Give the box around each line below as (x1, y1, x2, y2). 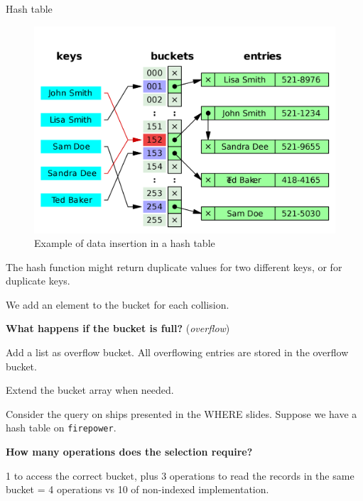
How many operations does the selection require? (6, 444, 253, 459)
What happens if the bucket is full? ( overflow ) (6, 321, 230, 336)
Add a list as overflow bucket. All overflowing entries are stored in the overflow (6, 345, 349, 360)
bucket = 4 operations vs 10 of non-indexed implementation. (6, 482, 269, 497)
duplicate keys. (6, 273, 70, 288)
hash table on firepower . (6, 420, 117, 435)
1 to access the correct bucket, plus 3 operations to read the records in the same (6, 468, 354, 483)
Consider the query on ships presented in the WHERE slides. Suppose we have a (6, 406, 357, 421)
